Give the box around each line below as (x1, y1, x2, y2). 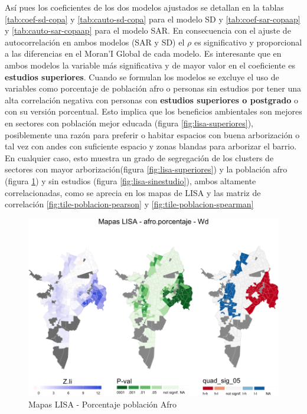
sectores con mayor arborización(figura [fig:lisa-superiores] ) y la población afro (5, 163, 288, 175)
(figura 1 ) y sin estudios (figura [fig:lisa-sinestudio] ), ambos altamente (5, 174, 256, 187)
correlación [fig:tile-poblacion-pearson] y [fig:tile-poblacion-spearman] (5, 198, 254, 210)
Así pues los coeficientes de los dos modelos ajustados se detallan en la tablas (5, 1, 284, 13)
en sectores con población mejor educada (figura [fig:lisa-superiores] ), (5, 116, 253, 129)
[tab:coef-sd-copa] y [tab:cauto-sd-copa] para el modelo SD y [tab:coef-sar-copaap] (5, 12, 301, 25)
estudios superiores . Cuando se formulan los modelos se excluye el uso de (5, 70, 279, 83)
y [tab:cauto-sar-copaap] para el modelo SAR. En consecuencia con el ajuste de (5, 24, 291, 37)
